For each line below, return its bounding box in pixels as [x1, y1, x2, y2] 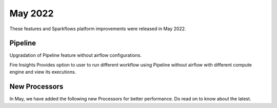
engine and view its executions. [9, 69, 76, 75]
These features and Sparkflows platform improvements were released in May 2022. [9, 26, 187, 32]
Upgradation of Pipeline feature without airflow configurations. [9, 52, 142, 58]
